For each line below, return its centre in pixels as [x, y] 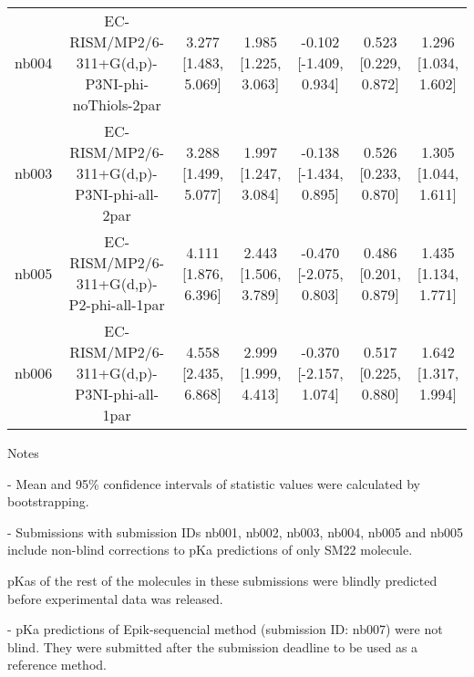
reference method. [57, 665]
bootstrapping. [48, 501]
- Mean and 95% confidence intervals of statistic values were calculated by [214, 483]
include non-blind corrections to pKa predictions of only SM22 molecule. [210, 550]
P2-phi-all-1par [117, 304]
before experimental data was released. [115, 598]
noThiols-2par [117, 104]
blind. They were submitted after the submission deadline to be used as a [213, 646]
